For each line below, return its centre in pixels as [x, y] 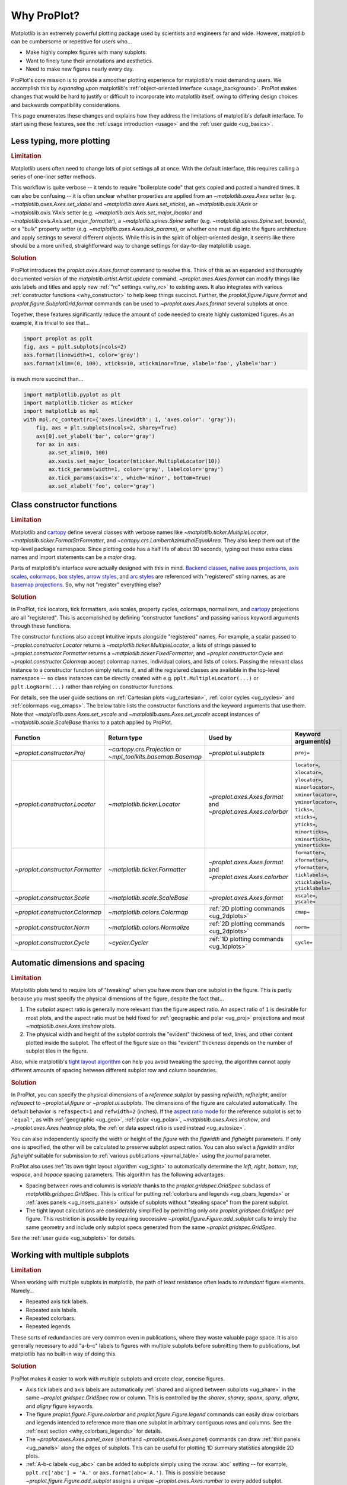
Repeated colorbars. [51, 1318]
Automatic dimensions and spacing [78, 963]
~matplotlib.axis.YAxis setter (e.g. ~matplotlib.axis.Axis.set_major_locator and [106, 212]
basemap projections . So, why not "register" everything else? [86, 584]
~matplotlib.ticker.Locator [144, 804]
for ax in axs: [58, 445]
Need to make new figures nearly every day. [80, 69]
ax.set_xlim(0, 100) [78, 453]
